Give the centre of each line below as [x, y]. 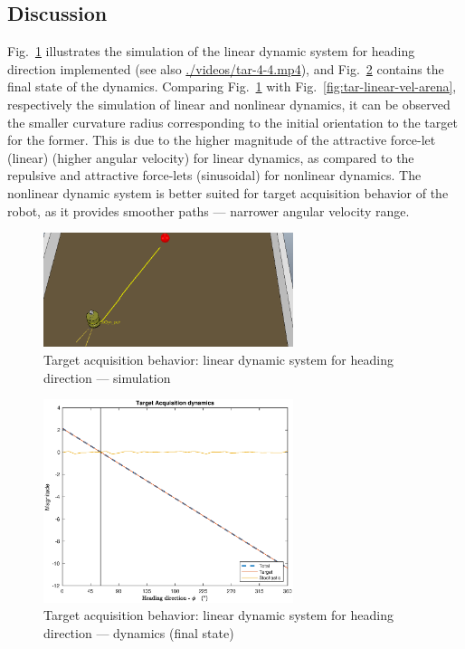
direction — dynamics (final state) [139, 633]
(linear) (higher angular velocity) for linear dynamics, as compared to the [211, 157]
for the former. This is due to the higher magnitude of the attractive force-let [222, 140]
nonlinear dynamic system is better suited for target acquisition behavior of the [228, 192]
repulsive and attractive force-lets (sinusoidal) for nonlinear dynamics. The [214, 175]
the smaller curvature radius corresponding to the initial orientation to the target [232, 122]
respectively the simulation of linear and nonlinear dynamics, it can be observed [229, 104]
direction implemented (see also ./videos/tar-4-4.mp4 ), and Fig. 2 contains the [226, 68]
